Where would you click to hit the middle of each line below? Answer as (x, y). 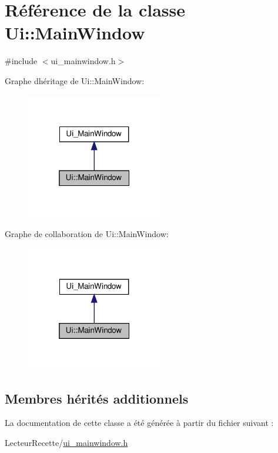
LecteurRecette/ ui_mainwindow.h (66, 442)
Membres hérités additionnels (97, 398)
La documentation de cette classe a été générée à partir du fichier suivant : (139, 423)
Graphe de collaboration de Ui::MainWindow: (87, 233)
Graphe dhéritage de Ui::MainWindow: (75, 80)
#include (21, 61)
